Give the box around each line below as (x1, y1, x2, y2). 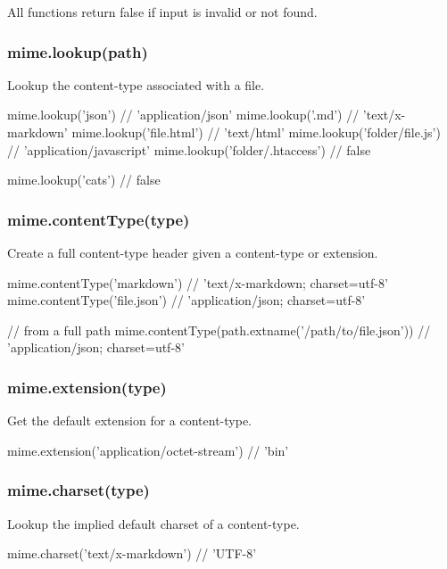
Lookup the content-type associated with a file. (7, 75, 265, 94)
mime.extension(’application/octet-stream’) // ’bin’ (7, 441, 289, 459)
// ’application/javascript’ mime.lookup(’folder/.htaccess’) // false (7, 140, 371, 159)
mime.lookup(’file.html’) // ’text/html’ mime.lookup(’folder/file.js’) (71, 123, 441, 141)
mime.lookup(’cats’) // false (7, 170, 161, 189)
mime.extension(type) (7, 375, 167, 398)
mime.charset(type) (7, 479, 150, 501)
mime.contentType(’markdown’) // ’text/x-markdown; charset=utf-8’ (7, 273, 388, 292)
